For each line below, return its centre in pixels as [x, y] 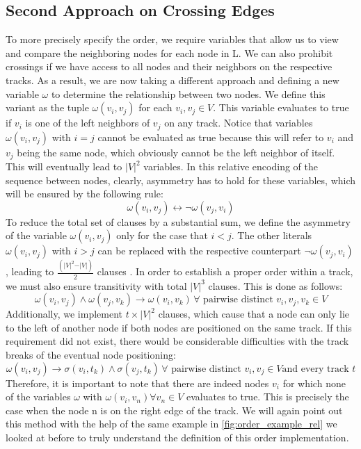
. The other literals [272, 235]
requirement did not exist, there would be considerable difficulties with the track [177, 341]
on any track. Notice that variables [239, 123]
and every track [315, 369]
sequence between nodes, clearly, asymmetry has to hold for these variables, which [181, 180]
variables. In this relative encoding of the [231, 166]
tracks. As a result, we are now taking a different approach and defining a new [173, 80]
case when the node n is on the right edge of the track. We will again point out [174, 410]
